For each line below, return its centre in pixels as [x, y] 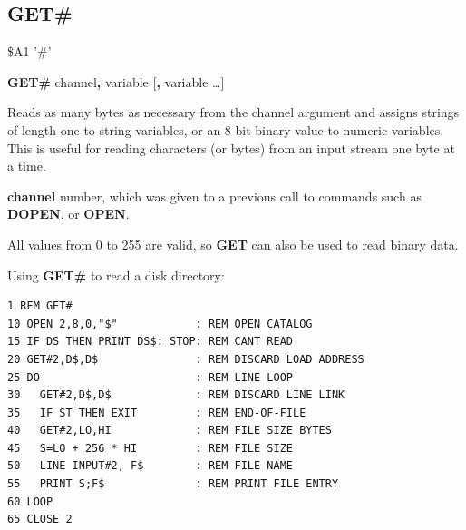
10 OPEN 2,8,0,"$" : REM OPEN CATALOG [160, 324]
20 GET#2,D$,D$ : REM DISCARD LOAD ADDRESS [186, 359]
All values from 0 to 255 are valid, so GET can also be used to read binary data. [233, 244]
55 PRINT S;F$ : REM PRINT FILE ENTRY [173, 484]
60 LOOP [30, 501]
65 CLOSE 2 [40, 520]
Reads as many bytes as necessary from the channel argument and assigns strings [233, 112]
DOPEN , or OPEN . [68, 214]
